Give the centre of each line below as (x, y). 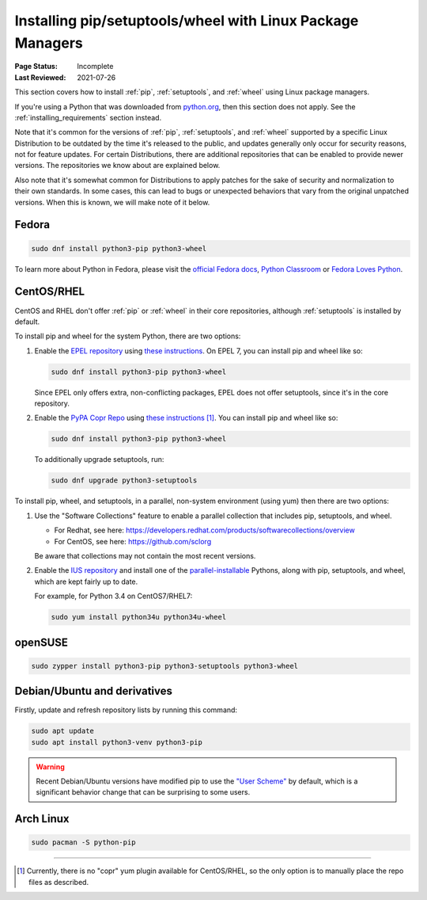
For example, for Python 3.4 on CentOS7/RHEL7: (113, 596)
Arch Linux (42, 819)
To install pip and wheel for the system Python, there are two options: (128, 336)
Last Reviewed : (40, 77)
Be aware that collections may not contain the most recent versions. (145, 555)
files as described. (59, 882)
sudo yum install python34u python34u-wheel (139, 617)
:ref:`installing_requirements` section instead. (88, 117)
